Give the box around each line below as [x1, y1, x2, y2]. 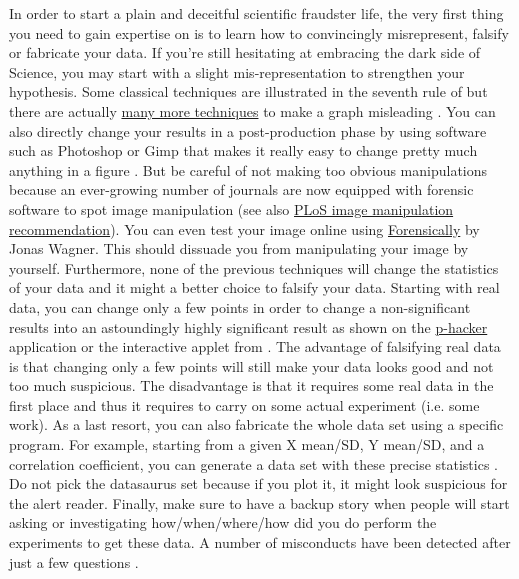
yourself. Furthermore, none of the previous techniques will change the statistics [9, 257, 499, 278]
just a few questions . [9, 551, 139, 572]
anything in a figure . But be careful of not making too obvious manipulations [9, 159, 488, 180]
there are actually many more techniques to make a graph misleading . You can [9, 100, 496, 121]
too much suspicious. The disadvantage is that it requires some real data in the [9, 375, 494, 396]
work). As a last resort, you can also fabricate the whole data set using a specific [9, 414, 504, 435]
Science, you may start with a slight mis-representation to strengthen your [9, 61, 465, 82]
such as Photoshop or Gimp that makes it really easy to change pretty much [9, 140, 478, 161]
